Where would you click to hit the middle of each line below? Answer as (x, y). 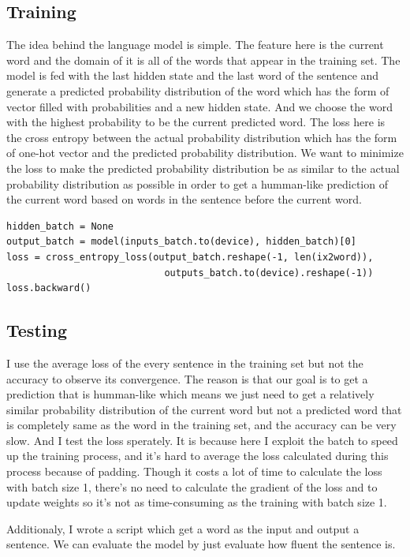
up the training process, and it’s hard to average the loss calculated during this (198, 456)
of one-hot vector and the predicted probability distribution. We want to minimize (205, 153)
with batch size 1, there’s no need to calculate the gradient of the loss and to (192, 486)
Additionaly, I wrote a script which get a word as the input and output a (183, 528)
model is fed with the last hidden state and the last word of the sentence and (193, 75)
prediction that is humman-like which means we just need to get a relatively (190, 394)
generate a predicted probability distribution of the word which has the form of (198, 90)
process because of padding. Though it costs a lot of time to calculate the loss (194, 471)
